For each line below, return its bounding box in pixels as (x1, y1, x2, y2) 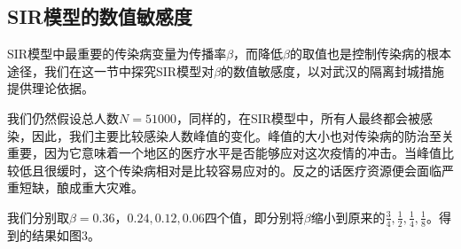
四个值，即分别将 (204, 207, 304, 226)
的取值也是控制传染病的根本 (290, 44, 452, 63)
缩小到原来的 (310, 207, 386, 226)
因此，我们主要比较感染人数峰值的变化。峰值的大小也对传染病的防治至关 (31, 126, 454, 144)
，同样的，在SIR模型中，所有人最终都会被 (176, 108, 421, 127)
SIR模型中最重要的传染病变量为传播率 (7, 44, 227, 63)
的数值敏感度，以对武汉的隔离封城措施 (221, 61, 445, 80)
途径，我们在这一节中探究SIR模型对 (7, 61, 215, 80)
